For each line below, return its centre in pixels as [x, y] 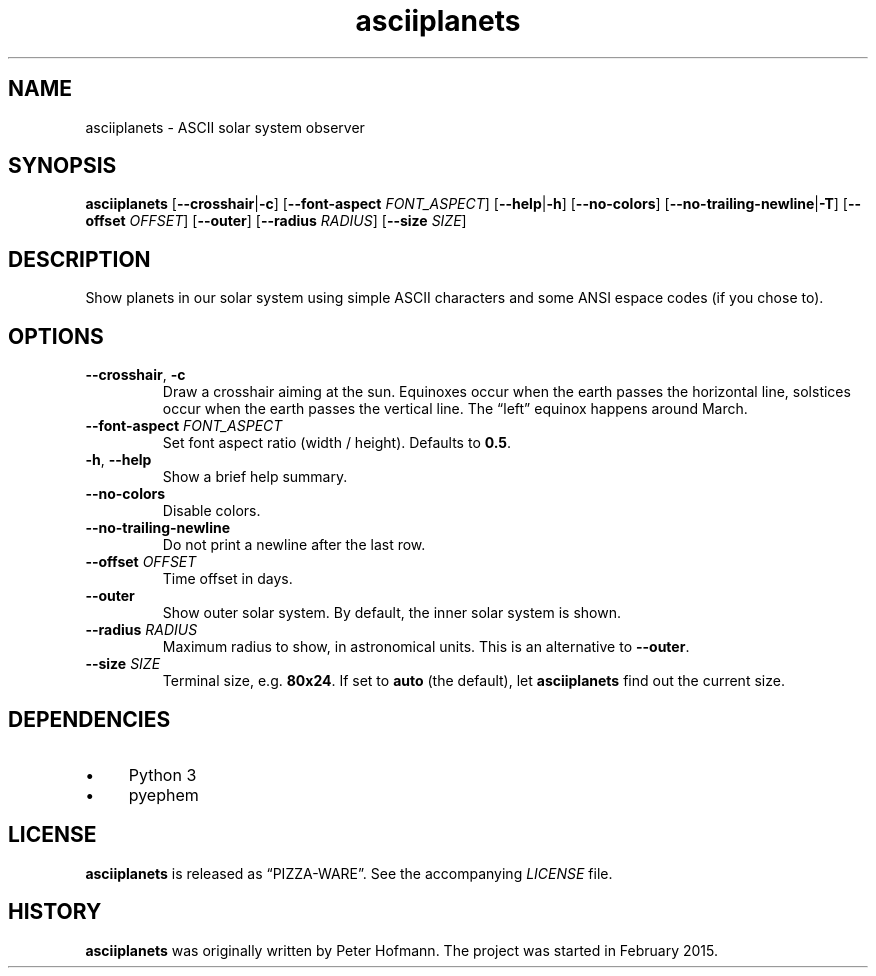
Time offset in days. [227, 579]
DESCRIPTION [79, 259]
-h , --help [118, 460]
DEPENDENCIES [89, 719]
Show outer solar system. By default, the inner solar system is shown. [392, 613]
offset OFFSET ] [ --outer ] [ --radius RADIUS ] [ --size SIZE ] [276, 221]
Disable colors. [211, 511]
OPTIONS [56, 336]
